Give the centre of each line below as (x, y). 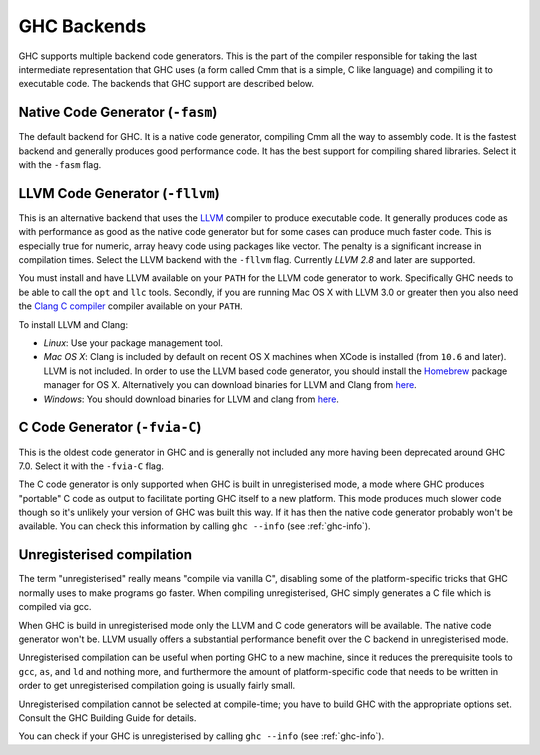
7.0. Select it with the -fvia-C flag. (91, 466)
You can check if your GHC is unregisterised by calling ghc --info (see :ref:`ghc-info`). (201, 736)
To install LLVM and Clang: (73, 324)
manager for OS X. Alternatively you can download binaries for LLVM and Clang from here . (230, 385)
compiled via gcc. (55, 607)
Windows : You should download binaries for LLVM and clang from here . (191, 399)
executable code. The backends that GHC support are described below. (166, 84)
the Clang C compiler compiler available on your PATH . (131, 306)
